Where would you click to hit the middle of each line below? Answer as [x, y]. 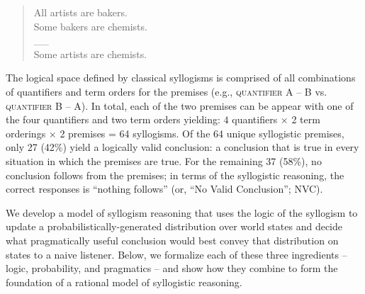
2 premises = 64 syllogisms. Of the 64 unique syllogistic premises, [202, 133]
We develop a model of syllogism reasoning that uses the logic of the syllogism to [182, 212]
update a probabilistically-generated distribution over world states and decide [174, 226]
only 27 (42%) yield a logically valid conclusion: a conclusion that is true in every [182, 147]
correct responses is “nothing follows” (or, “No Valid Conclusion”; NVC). [164, 189]
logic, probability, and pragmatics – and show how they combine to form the [172, 268]
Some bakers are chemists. [90, 26]
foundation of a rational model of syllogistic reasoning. [124, 282]
